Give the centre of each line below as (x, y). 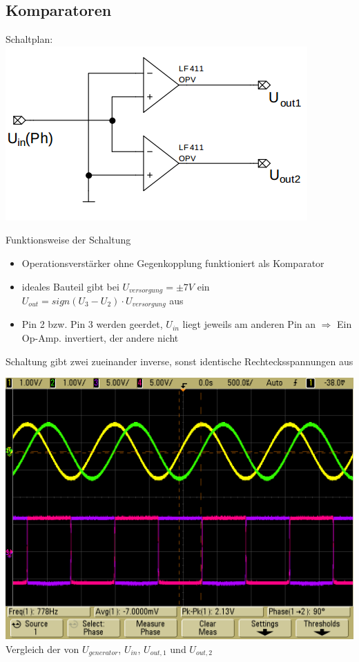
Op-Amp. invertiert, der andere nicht (100, 338)
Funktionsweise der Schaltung (68, 240)
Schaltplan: (29, 39)
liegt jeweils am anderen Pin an (249, 324)
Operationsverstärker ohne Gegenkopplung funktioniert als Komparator (173, 263)
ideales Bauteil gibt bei (70, 286)
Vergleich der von (42, 649)
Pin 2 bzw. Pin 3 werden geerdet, (92, 324)
